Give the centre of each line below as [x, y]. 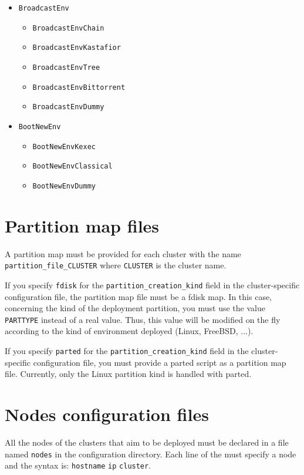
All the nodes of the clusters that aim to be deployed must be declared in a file [147, 442]
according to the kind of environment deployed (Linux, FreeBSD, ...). [129, 331]
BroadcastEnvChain [68, 28]
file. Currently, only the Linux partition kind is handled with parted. [128, 374]
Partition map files [82, 225]
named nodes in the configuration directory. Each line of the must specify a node [151, 454]
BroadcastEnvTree [66, 67]
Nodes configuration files [107, 414]
